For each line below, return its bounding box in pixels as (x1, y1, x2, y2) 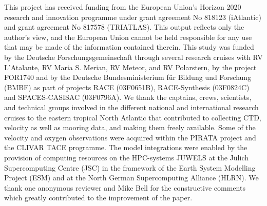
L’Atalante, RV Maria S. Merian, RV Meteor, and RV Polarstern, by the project (4, 61, 257, 72)
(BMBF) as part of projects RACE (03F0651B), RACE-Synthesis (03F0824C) (4, 81, 250, 92)
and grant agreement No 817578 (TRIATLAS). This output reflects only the (4, 22, 244, 32)
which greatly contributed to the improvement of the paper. (4, 192, 193, 203)
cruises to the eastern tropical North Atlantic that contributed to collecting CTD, (4, 112, 261, 122)
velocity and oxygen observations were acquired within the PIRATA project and (4, 132, 256, 142)
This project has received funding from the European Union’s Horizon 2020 (4, 2, 241, 12)
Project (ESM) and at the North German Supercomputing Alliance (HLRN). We (4, 172, 259, 183)
